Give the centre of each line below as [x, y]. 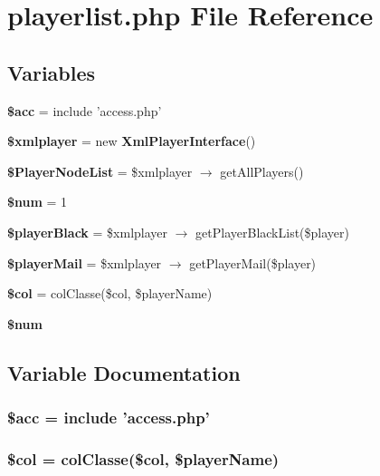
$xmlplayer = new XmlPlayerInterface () [132, 141]
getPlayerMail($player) [253, 262]
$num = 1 [38, 202]
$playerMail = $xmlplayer [85, 262]
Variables [52, 72]
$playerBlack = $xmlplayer [88, 232]
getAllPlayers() [262, 171]
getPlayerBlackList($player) [272, 232]
